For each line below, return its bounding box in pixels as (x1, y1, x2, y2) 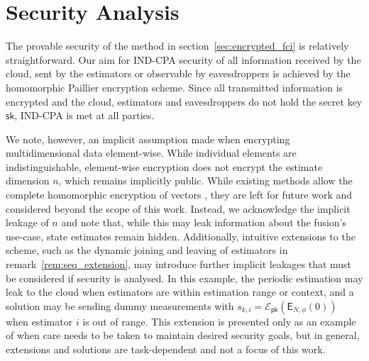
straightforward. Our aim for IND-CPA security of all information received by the (6, 52, 361, 67)
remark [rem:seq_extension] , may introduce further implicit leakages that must (6, 257, 352, 272)
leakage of (6, 215, 49, 230)
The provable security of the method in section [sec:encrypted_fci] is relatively (6, 38, 349, 53)
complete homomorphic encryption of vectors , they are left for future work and (6, 187, 353, 202)
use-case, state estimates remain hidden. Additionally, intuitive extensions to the (6, 228, 356, 243)
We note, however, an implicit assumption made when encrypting (6, 131, 290, 146)
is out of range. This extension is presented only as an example (82, 313, 356, 328)
